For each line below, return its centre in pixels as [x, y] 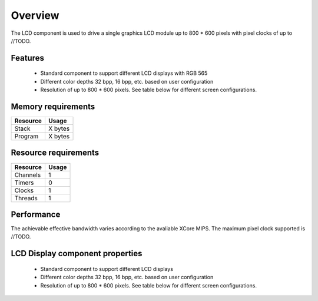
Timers [24, 183]
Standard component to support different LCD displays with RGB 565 [124, 73]
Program [26, 137]
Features [27, 58]
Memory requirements [53, 106]
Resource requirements [55, 153]
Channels [28, 175]
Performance [36, 214]
